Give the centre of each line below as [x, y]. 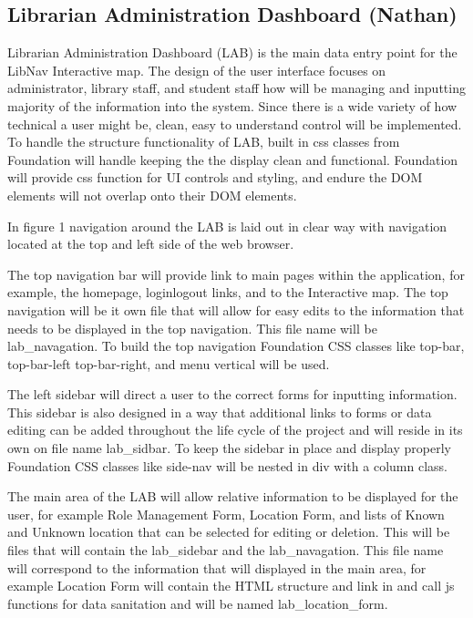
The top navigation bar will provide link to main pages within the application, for [236, 274]
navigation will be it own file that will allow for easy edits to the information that [236, 309]
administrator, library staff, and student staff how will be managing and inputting [236, 88]
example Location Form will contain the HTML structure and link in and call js [231, 586]
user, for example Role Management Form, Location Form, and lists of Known [226, 514]
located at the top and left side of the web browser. [151, 244]
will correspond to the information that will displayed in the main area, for [217, 567]
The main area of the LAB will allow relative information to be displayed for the [233, 496]
